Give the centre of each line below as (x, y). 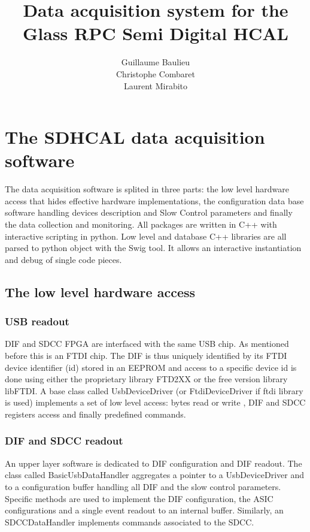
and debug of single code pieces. (63, 259)
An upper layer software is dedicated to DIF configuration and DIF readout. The (154, 463)
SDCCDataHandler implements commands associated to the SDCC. (130, 522)
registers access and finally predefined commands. (95, 414)
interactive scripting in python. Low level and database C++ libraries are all (146, 236)
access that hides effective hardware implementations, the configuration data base (154, 200)
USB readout (37, 321)
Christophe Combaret (156, 73)
